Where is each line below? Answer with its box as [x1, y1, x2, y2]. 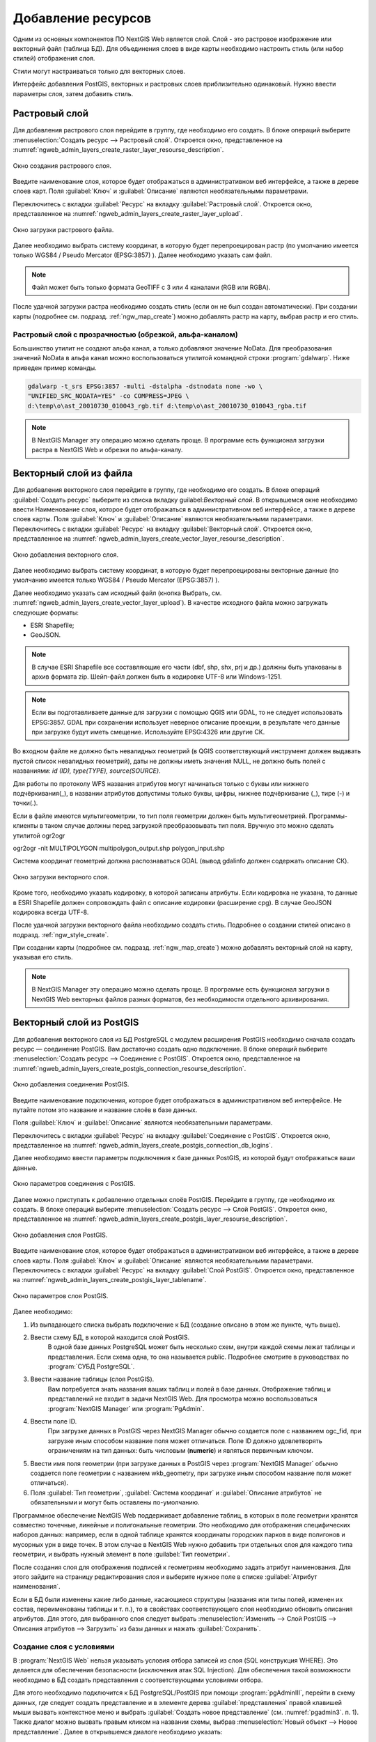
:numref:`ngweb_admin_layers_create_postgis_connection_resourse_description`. [13, 1064, 246, 1072]
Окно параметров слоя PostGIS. [13, 1291, 109, 1300]
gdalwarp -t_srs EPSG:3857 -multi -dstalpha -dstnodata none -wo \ [27, 382, 263, 390]
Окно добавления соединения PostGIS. [13, 1080, 130, 1088]
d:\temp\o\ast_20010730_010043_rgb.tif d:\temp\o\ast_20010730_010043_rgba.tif [27, 401, 307, 410]
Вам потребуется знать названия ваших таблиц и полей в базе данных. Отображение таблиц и [47, 1385, 331, 1393]
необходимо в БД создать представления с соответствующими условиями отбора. [13, 1676, 263, 1684]
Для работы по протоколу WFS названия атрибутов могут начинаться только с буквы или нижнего [13, 779, 309, 787]
